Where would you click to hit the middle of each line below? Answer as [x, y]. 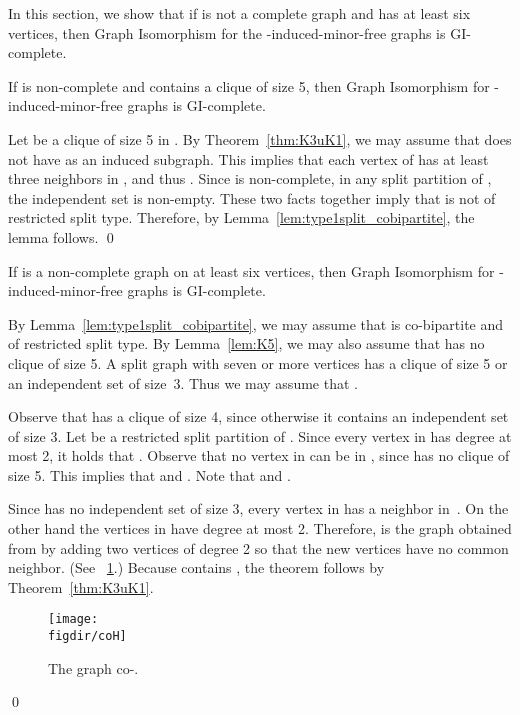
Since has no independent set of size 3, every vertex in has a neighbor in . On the [258, 508]
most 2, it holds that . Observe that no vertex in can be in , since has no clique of [259, 455]
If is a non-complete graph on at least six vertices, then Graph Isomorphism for [251, 270]
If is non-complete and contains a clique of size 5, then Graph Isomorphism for [249, 85]
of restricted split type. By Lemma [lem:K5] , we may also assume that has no [246, 343]
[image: [73, 619]
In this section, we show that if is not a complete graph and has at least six [239, 13]
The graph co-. [93, 667]
